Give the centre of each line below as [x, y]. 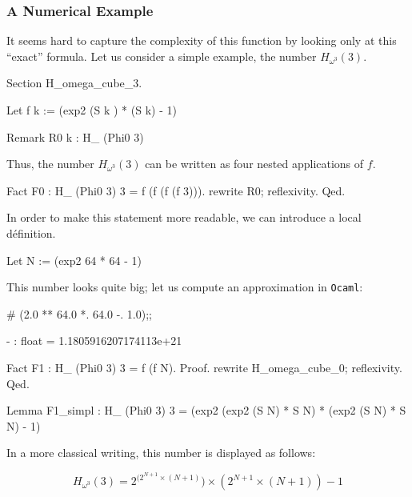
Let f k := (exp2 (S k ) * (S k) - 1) [92, 110]
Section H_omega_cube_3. [74, 83]
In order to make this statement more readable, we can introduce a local [184, 217]
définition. [31, 232]
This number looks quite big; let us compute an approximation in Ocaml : [185, 287]
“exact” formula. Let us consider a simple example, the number [162, 56]
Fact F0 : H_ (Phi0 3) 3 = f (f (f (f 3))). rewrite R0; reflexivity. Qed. [176, 190]
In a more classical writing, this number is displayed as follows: [161, 453]
